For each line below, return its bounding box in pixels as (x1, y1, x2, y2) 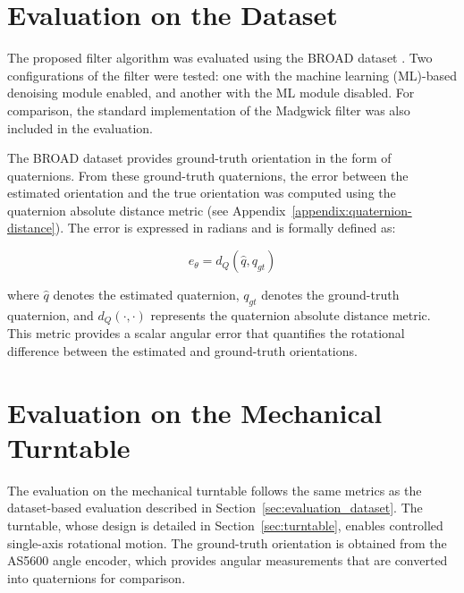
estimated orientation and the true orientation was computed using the (7, 183, 396, 202)
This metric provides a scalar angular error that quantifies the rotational (7, 324, 405, 343)
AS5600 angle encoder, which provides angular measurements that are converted (7, 551, 448, 570)
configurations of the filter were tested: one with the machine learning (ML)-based (7, 65, 458, 84)
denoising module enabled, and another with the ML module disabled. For (7, 83, 415, 102)
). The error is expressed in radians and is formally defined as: (55, 218, 396, 237)
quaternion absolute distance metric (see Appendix (7, 200, 286, 219)
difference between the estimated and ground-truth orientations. (7, 341, 358, 360)
